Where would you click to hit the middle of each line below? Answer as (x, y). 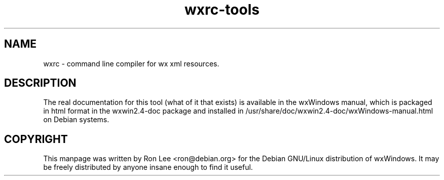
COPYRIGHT (36, 139)
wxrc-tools (222, 10)
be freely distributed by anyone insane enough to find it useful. (148, 167)
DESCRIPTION (40, 83)
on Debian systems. (76, 120)
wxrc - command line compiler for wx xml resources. (131, 63)
